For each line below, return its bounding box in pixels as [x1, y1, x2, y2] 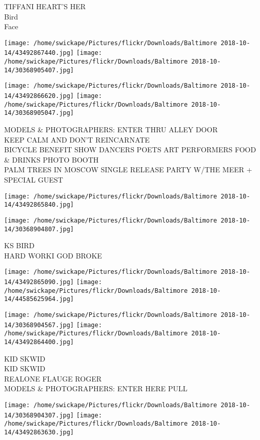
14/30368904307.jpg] [4, 411, 74, 419]
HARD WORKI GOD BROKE [4, 250, 102, 261]
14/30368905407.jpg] [4, 66, 74, 74]
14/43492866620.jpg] [4, 92, 74, 100]
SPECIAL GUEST [4, 174, 63, 185]
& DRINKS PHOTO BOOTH [4, 154, 99, 165]
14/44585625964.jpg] [4, 295, 74, 303]
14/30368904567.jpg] [4, 321, 74, 329]
